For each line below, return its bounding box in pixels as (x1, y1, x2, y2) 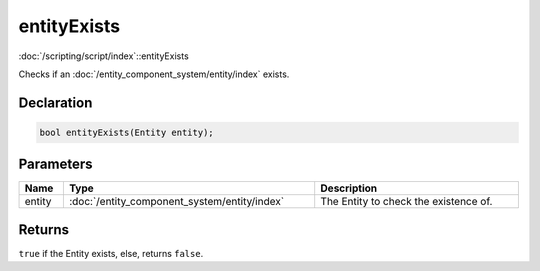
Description (320, 181, 378, 195)
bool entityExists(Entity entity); (39, 126, 214, 138)
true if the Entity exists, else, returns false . (18, 247, 204, 259)
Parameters (18, 156, 93, 173)
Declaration (18, 94, 93, 111)
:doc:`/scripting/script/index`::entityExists (18, 50, 189, 62)
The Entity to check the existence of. (320, 195, 493, 209)
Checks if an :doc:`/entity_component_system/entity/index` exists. (18, 68, 290, 80)
